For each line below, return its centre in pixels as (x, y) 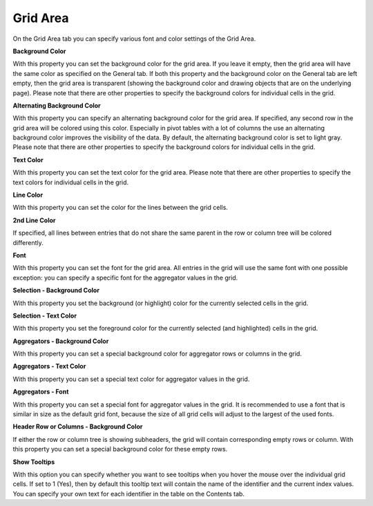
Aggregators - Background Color (61, 341)
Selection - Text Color (45, 315)
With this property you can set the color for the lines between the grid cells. (120, 208)
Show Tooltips (34, 462)
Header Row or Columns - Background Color (78, 427)
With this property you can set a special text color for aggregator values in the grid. (131, 379)
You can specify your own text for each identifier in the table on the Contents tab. (129, 494)
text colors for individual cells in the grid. (71, 182)
